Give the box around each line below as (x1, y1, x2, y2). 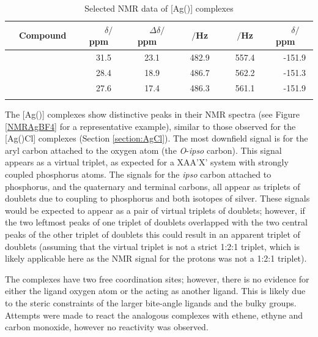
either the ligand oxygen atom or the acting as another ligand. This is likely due (5, 284, 306, 297)
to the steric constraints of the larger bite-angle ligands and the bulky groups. (5, 296, 297, 309)
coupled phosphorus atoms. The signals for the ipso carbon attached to (5, 168, 272, 181)
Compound (19, 29, 67, 42)
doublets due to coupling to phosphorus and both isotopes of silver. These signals (5, 192, 310, 205)
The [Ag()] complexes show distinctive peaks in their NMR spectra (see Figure (5, 108, 300, 121)
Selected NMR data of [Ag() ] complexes (84, 2, 234, 14)
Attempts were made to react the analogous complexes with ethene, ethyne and (5, 308, 303, 321)
